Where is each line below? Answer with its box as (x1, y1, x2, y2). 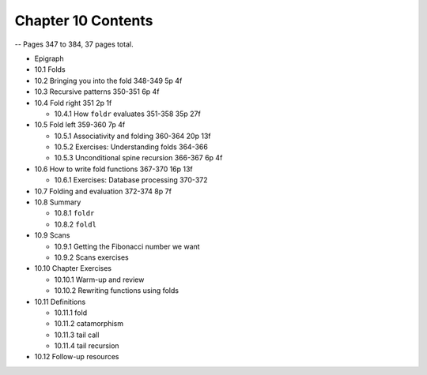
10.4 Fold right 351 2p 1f (34, 98, 112, 107)
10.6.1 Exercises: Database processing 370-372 (54, 175, 208, 185)
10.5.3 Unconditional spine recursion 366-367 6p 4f (54, 153, 223, 163)
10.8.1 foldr (54, 208, 95, 218)
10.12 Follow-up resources (34, 352, 119, 362)
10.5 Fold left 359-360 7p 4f (34, 120, 126, 129)
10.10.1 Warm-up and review (54, 275, 145, 284)
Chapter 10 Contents (14, 12, 153, 29)
